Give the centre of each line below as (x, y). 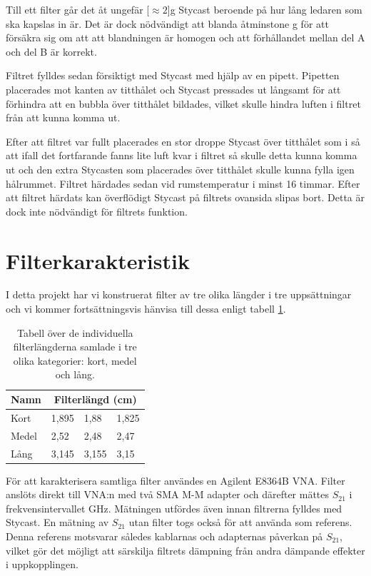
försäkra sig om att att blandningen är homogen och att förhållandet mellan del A (185, 37)
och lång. (75, 374)
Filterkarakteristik (98, 260)
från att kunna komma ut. (63, 117)
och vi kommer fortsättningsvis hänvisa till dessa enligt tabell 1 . (146, 309)
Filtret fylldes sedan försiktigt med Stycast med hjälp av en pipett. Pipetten (173, 75)
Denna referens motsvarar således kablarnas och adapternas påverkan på (164, 536)
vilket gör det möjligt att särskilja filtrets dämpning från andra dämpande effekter (185, 550)
